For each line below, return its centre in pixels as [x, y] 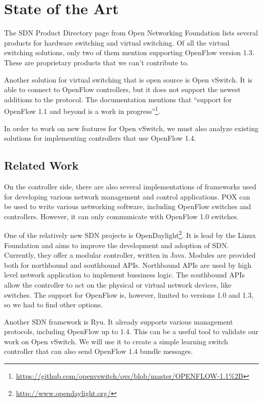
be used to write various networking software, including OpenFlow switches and [128, 206]
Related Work [41, 165]
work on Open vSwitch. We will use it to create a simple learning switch [116, 341]
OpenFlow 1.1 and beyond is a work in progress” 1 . [82, 110]
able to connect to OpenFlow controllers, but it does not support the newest [122, 89]
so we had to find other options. [54, 305]
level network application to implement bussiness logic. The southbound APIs [124, 275]
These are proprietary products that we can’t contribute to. [97, 62]
